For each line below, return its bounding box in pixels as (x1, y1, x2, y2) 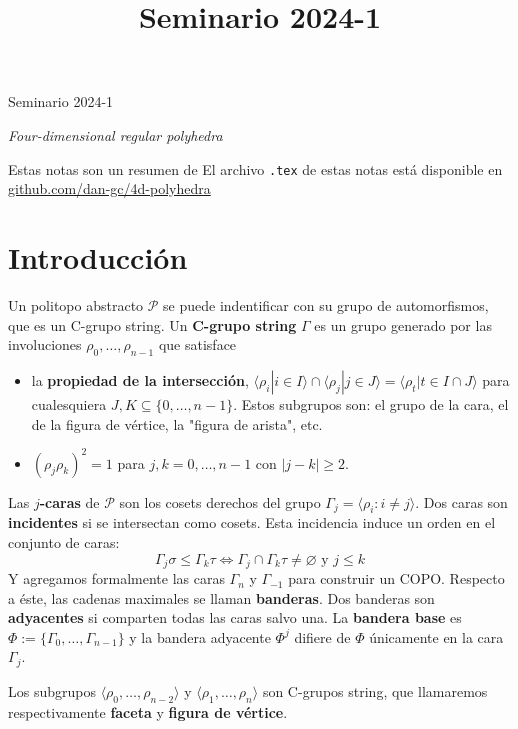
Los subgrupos (8, 680, 96, 701)
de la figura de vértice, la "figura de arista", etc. (31, 413, 323, 434)
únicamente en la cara (369, 626, 504, 647)
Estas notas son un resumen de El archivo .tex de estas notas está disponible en (8, 158, 503, 179)
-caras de (39, 491, 100, 512)
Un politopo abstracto (8, 294, 144, 315)
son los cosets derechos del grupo (119, 491, 321, 512)
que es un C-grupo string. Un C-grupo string (8, 314, 297, 335)
